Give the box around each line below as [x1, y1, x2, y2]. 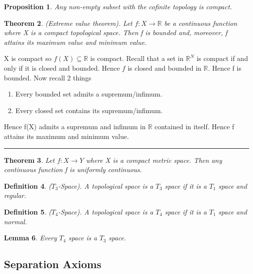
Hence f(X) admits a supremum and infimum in [4, 121, 146, 132]
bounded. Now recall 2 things [4, 72, 91, 82]
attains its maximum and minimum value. [4, 131, 129, 141]
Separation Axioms [4, 256, 102, 272]
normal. [4, 216, 27, 226]
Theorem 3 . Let [4, 155, 55, 165]
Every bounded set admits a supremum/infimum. [15, 89, 163, 99]
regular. [4, 190, 26, 200]
